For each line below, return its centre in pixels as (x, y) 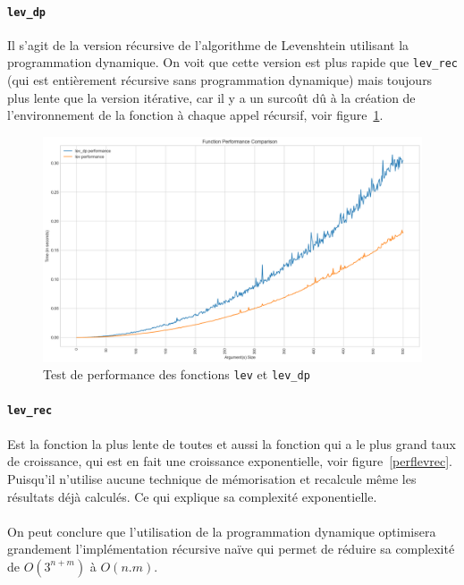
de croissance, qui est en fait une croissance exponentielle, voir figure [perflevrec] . (230, 461)
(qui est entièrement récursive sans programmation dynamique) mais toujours (220, 80)
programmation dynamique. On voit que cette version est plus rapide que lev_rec (232, 62)
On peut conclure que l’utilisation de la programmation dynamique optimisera (222, 531)
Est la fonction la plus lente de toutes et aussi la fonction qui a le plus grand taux (232, 443)
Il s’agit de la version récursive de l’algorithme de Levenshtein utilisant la (208, 44)
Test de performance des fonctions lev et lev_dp (177, 374)
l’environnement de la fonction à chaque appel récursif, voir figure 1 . (195, 115)
